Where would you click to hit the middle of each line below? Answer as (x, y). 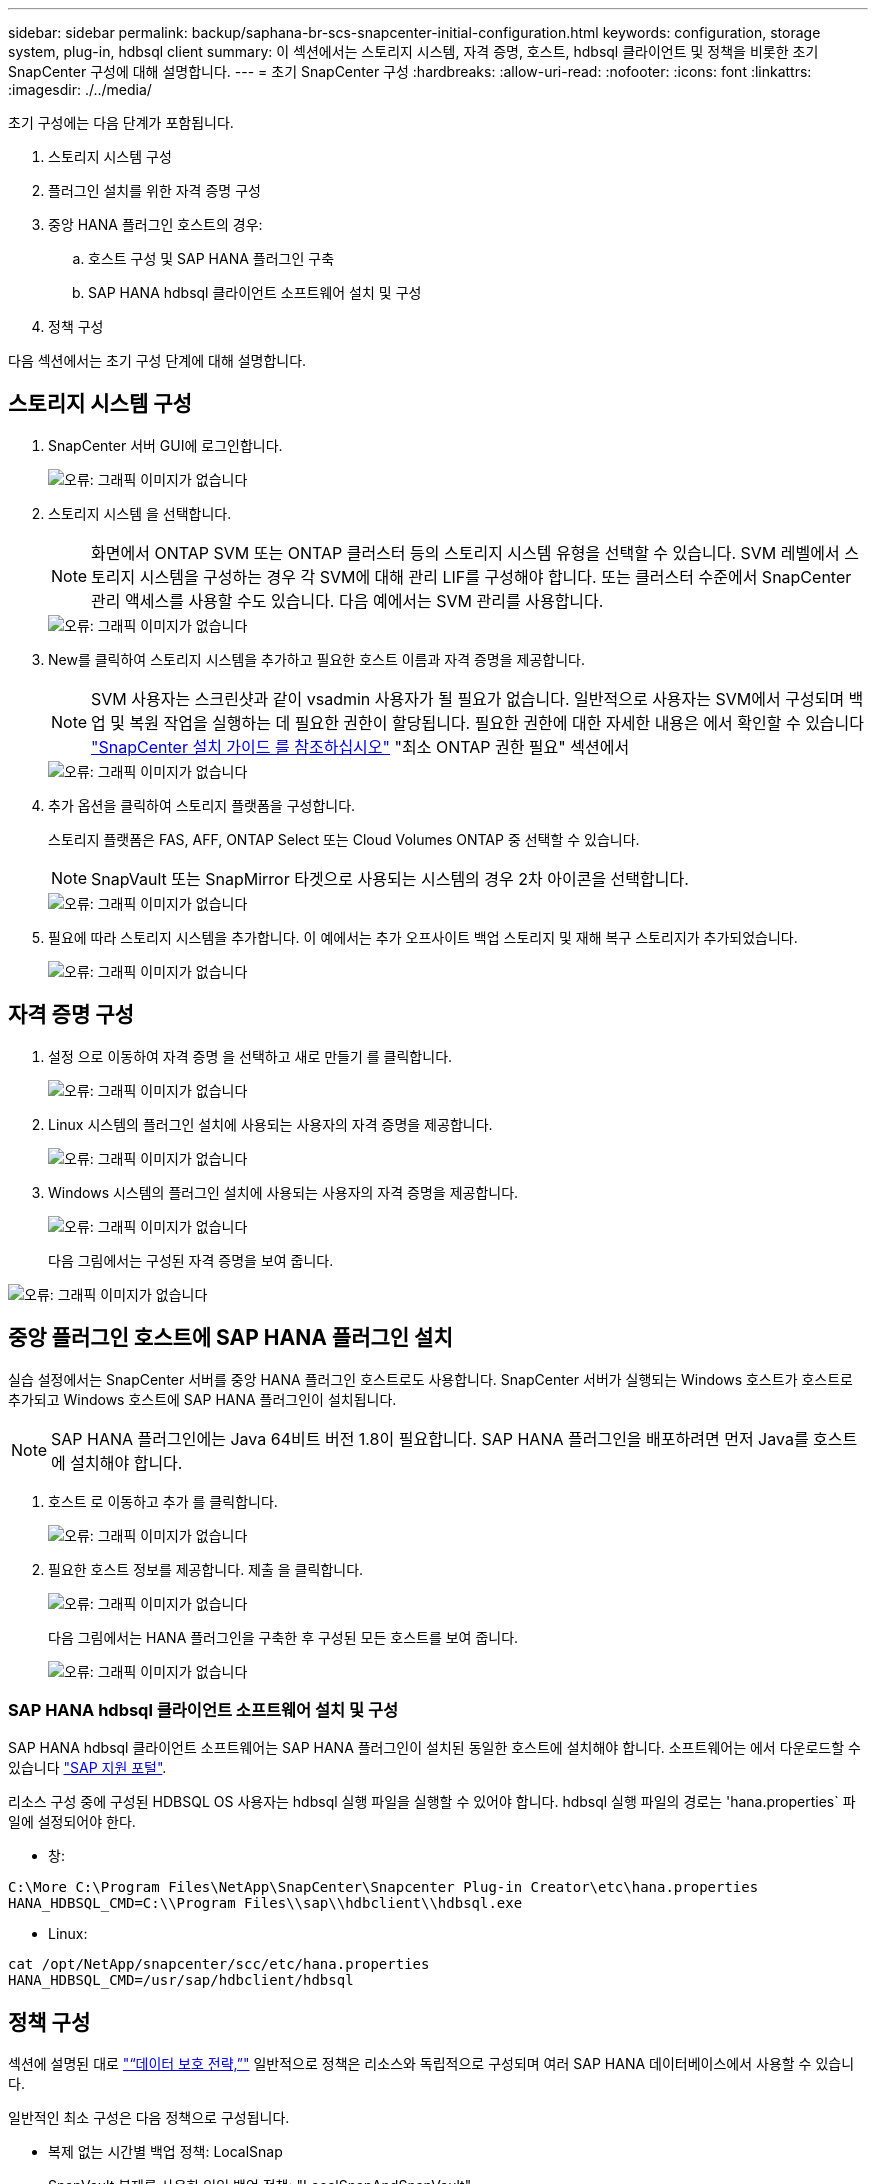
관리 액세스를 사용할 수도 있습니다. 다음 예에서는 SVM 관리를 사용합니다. (347, 600)
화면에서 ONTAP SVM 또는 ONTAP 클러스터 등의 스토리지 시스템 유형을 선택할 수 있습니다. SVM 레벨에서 (465, 552)
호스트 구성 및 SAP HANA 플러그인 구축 (211, 258)
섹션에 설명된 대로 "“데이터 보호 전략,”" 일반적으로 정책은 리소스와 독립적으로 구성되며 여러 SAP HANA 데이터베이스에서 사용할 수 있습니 (431, 2064)
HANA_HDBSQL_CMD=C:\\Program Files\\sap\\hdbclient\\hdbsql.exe (265, 1903)
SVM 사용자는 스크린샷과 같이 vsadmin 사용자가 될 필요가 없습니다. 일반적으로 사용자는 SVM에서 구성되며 (468, 698)
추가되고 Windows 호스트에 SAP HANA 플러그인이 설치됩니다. (202, 1399)
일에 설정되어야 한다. (72, 1822)
